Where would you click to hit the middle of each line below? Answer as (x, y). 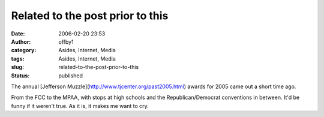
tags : (18, 58)
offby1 (66, 41)
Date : (18, 34)
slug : (17, 67)
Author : (21, 41)
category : (24, 50)
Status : (20, 76)
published (71, 76)
